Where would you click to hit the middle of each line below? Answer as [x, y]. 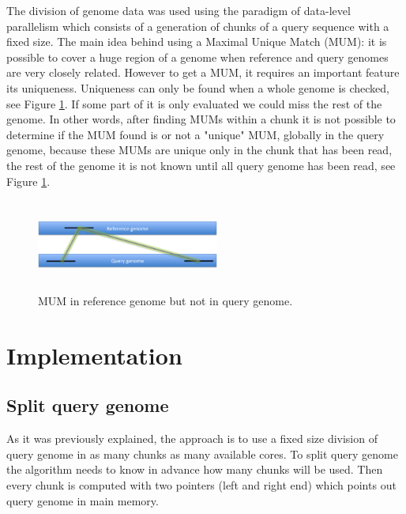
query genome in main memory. [83, 500]
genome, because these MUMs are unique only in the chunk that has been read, [199, 150]
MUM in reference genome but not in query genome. [165, 301]
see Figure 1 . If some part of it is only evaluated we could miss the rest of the [194, 103]
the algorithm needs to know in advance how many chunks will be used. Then [195, 469]
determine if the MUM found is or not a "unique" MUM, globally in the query [195, 134]
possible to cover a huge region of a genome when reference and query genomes [197, 57]
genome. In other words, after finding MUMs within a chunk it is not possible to [201, 119]
